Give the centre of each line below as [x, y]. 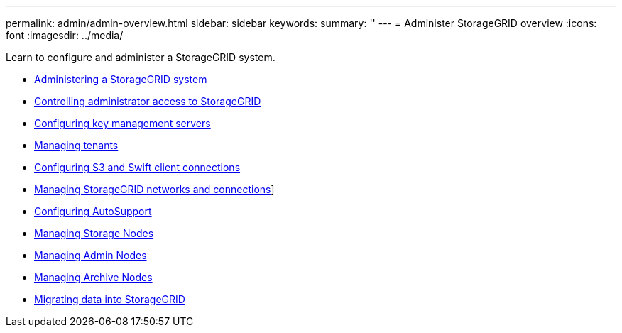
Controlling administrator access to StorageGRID [148, 101]
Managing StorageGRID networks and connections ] [154, 189]
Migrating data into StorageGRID [110, 299]
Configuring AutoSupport [93, 211]
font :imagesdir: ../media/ [65, 35]
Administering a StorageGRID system [121, 79]
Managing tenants [76, 145]
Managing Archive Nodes [93, 277]
